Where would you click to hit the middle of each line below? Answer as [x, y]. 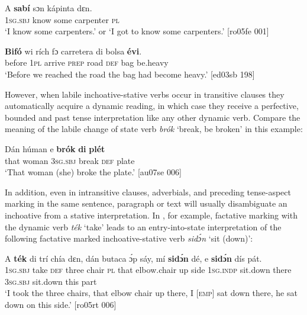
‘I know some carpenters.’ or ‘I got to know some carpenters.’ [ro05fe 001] [137, 31]
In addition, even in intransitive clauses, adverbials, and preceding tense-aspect [148, 192]
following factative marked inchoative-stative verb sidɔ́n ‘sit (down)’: [129, 238]
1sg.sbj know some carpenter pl [62, 19]
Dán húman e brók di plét [55, 148]
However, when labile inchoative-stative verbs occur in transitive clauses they [145, 94]
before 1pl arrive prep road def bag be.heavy [87, 62]
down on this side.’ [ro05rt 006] [61, 305]
